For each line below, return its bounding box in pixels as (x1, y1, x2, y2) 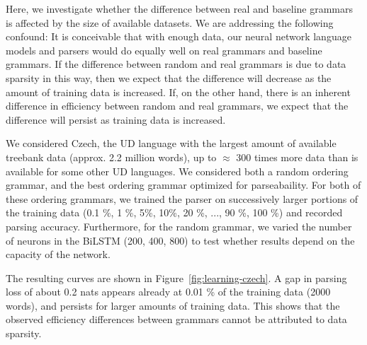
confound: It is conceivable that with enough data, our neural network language (6, 29, 351, 44)
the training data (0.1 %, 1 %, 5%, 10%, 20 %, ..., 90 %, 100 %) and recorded (6, 205, 343, 220)
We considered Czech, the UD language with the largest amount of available (6, 136, 337, 151)
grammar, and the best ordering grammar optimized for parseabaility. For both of (6, 177, 361, 192)
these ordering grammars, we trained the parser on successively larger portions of (6, 191, 358, 206)
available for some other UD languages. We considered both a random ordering (6, 163, 349, 178)
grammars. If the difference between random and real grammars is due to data (6, 57, 346, 71)
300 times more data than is (236, 149, 358, 164)
